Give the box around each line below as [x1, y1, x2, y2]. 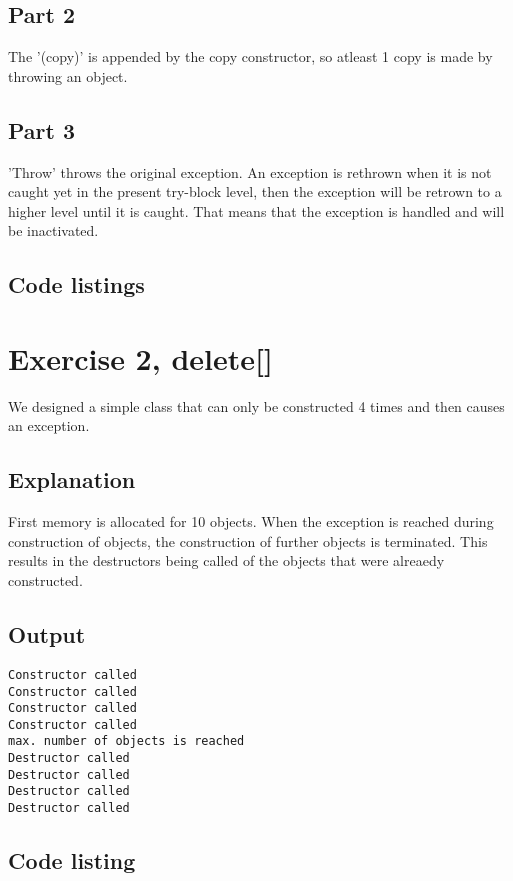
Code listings [8, 269, 145, 300]
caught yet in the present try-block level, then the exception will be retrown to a [8, 181, 502, 202]
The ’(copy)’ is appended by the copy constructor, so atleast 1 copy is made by [8, 46, 493, 67]
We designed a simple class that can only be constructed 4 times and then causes [8, 395, 505, 416]
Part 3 [8, 114, 76, 145]
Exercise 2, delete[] [8, 337, 273, 378]
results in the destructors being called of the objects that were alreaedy [8, 550, 445, 571]
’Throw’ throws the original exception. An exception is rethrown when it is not [8, 161, 492, 182]
